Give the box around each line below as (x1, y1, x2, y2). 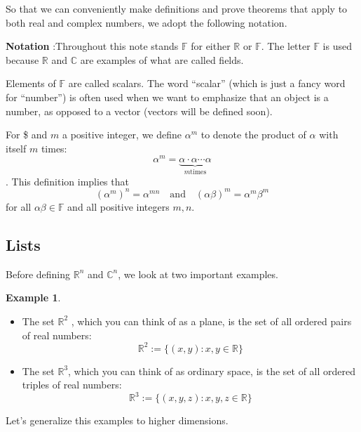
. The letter (261, 39, 311, 53)
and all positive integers (67, 199, 170, 214)
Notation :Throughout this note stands (6, 39, 179, 53)
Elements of (6, 76, 56, 91)
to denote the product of (200, 127, 306, 142)
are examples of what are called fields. (80, 52, 244, 67)
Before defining (6, 266, 71, 281)
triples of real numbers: (22, 377, 122, 392)
